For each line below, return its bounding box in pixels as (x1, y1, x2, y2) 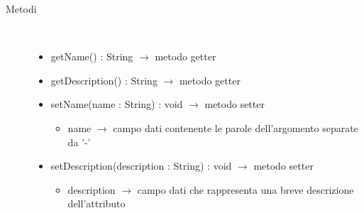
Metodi (6, 1, 37, 16)
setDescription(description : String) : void (50, 158, 232, 173)
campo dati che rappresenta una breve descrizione (137, 182, 354, 197)
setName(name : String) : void (50, 97, 183, 111)
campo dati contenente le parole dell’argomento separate (113, 120, 358, 135)
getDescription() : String (50, 72, 158, 87)
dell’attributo (67, 196, 126, 211)
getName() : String (50, 49, 133, 64)
